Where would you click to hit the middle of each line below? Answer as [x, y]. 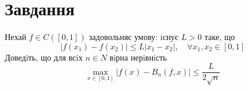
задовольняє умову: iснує [134, 37]
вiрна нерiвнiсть [138, 57]
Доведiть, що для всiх [44, 57]
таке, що [220, 37]
